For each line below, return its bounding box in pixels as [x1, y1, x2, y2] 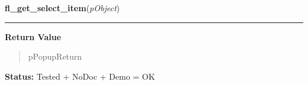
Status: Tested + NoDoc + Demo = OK [5, 70, 155, 82]
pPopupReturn [28, 50, 82, 63]
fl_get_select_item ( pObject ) [5, 2, 120, 14]
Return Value [5, 30, 62, 42]
